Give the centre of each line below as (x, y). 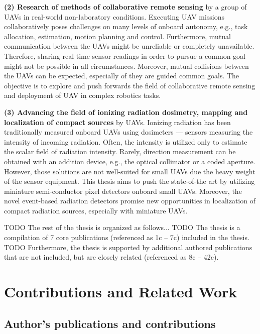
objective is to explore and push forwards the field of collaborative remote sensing (130, 85)
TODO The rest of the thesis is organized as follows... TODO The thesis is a (122, 227)
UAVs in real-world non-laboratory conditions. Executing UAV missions (114, 16)
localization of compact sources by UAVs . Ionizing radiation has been (117, 122)
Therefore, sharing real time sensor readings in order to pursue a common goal (125, 55)
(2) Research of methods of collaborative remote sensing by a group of (125, 7)
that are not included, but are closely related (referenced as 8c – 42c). (111, 257)
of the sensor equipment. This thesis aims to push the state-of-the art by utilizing (129, 181)
